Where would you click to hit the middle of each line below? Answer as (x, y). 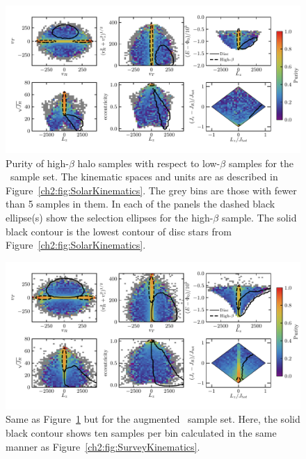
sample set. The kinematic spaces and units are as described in (144, 177)
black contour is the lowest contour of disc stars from (119, 231)
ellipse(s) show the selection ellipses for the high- (110, 217)
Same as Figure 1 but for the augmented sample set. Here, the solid (153, 419)
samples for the (261, 163)
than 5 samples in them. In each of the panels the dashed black (140, 204)
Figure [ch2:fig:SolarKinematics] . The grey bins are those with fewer (151, 190)
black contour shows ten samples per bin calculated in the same (141, 432)
